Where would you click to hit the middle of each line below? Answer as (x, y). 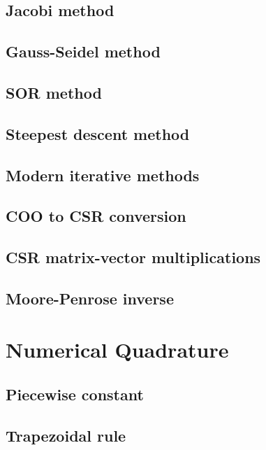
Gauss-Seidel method (83, 51)
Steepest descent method (98, 133)
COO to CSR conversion (96, 216)
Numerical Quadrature (117, 350)
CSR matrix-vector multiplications (133, 257)
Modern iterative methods (103, 175)
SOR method (54, 92)
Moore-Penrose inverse (90, 298)
